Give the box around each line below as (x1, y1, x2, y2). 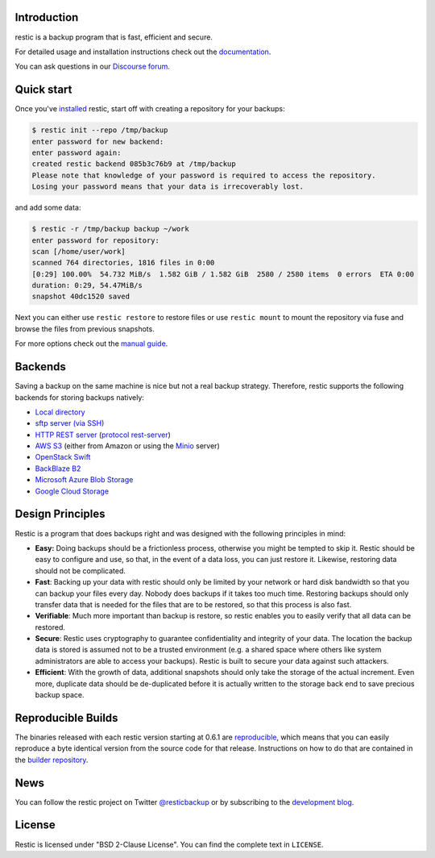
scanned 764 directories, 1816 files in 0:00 (31, 258, 215, 268)
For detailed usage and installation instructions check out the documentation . (14, 47, 271, 56)
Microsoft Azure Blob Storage (35, 475, 134, 485)
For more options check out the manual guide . (14, 339, 168, 348)
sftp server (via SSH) (35, 419, 105, 428)
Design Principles (14, 507, 106, 521)
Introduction (14, 10, 79, 24)
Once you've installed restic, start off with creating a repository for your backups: (14, 104, 285, 114)
